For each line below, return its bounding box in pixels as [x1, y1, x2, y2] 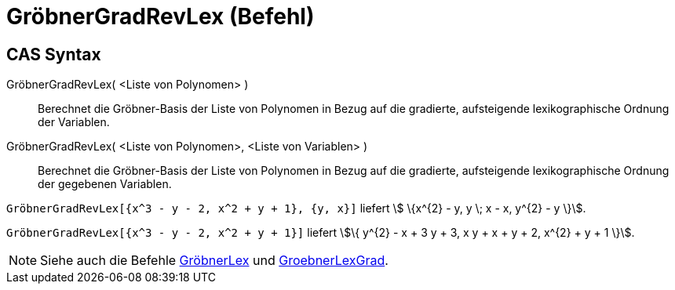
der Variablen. [38, 115, 110, 129]
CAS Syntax [6, 44, 101, 64]
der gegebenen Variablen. [38, 177, 172, 191]
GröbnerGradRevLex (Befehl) [6, 3, 315, 30]
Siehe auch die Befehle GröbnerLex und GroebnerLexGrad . [40, 252, 389, 269]
